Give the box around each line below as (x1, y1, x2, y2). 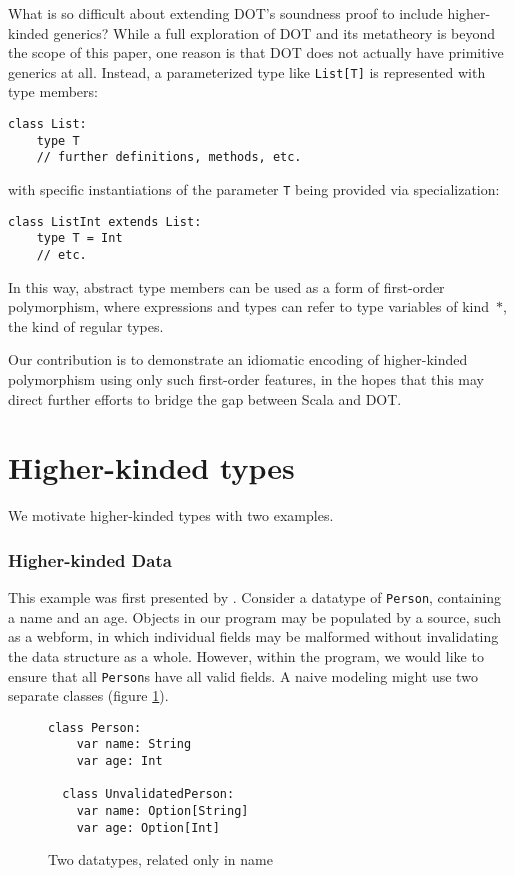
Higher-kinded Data (8, 547, 172, 572)
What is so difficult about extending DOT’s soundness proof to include (8, 3, 443, 23)
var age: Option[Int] (76, 820, 220, 835)
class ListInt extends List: (8, 214, 202, 229)
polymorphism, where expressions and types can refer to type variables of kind (8, 296, 489, 317)
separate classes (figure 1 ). (8, 685, 169, 706)
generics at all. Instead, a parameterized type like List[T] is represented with (8, 61, 486, 82)
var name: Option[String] (76, 804, 249, 819)
